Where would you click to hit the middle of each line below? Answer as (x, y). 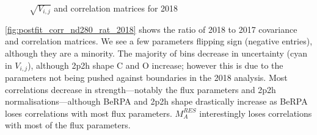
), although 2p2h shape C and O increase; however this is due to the (155, 65)
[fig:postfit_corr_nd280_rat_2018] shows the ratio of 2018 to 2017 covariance (151, 29)
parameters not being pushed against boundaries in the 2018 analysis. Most (146, 77)
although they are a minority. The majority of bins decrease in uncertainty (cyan (156, 53)
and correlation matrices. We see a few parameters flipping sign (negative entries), (159, 41)
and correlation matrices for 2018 (116, 8)
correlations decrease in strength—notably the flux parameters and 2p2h (140, 89)
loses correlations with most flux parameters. (89, 113)
